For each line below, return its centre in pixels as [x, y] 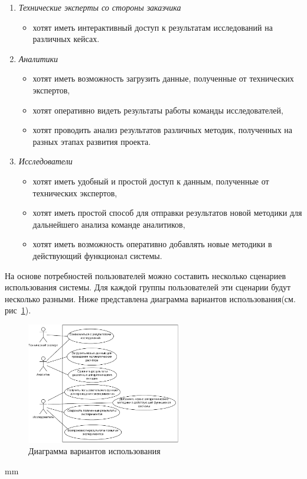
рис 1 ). [18, 310]
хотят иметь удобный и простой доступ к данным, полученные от [151, 181]
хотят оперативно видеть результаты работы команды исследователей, [158, 110]
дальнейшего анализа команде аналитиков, [109, 224]
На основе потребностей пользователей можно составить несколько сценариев [146, 275]
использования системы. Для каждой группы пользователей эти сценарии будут [148, 287]
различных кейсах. [66, 39]
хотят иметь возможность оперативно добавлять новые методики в [152, 244]
